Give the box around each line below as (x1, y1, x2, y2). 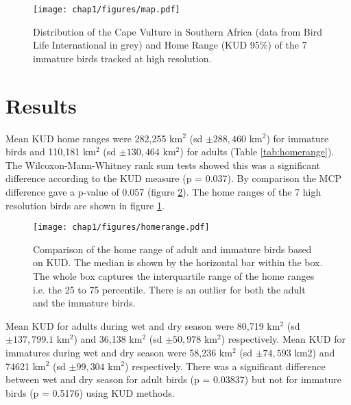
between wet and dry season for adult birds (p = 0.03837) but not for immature (5, 372, 342, 387)
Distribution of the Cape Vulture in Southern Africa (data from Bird (33, 24, 322, 38)
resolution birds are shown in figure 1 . (5, 198, 165, 212)
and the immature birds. (33, 296, 136, 310)
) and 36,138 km (73, 332, 143, 346)
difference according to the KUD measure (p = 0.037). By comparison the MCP (5, 171, 342, 185)
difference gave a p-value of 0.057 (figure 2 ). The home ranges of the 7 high (5, 184, 322, 198)
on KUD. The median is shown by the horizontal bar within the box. (33, 255, 323, 270)
